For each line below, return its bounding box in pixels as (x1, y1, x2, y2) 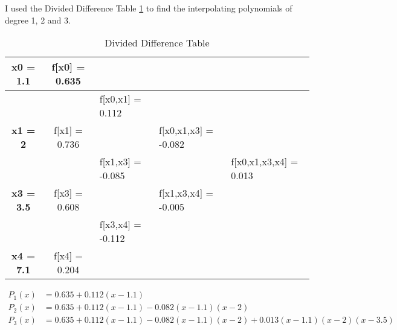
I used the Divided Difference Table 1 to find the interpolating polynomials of (5, 2, 292, 14)
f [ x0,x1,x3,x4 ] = (231, 154, 299, 169)
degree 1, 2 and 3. (5, 13, 71, 26)
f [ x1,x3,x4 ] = (159, 186, 213, 200)
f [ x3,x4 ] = (99, 217, 141, 232)
